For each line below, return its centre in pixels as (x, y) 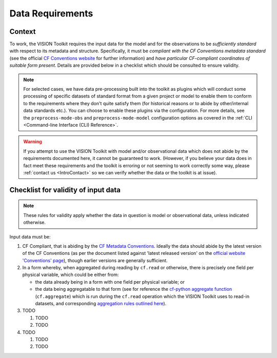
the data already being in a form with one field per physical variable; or (110, 282)
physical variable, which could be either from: (71, 275)
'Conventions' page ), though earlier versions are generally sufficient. (95, 260)
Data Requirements (51, 13)
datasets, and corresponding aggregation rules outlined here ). (101, 304)
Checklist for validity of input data (65, 190)
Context (23, 32)
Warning (33, 142)
